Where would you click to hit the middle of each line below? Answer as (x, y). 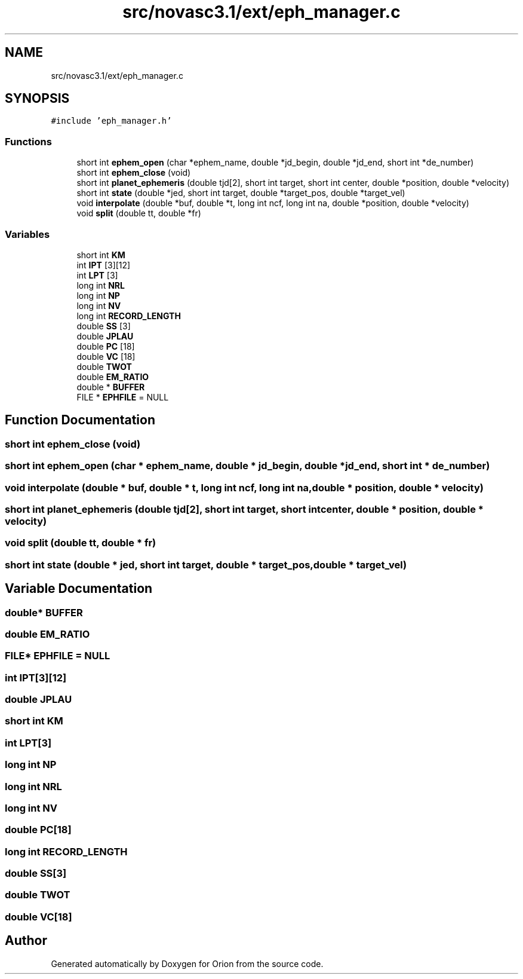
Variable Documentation (79, 589)
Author (26, 941)
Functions (28, 141)
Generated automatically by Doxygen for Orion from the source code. (187, 963)
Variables (27, 234)
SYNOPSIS (37, 99)
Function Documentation (80, 420)
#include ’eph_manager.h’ (111, 121)
